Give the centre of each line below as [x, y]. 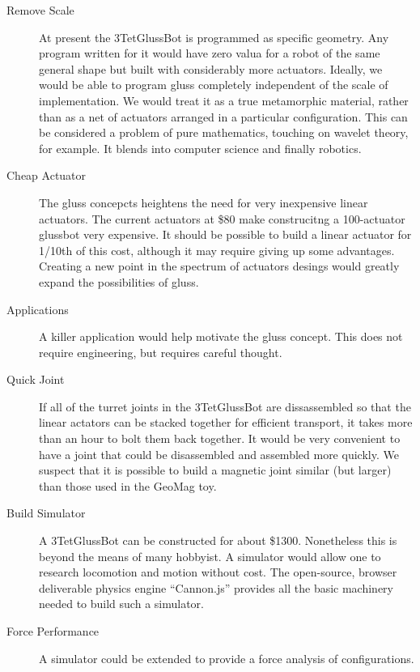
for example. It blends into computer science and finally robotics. [200, 148]
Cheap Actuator [47, 175]
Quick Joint [36, 379]
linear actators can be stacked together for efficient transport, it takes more [226, 422]
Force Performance [53, 631]
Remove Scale [40, 10]
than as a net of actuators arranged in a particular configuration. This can [223, 116]
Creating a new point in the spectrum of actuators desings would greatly [219, 266]
